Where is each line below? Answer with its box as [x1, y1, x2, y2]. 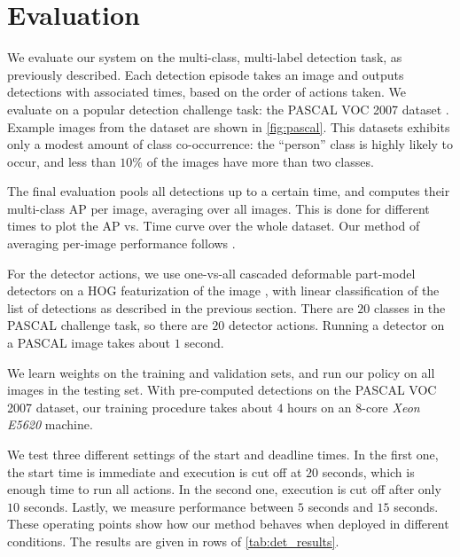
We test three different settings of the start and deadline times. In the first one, [7, 445, 439, 463]
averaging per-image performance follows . [7, 234, 236, 253]
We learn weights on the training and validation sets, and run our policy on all [7, 363, 435, 381]
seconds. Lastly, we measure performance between [23, 497, 294, 515]
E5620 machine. [7, 415, 93, 434]
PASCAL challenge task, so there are [7, 316, 208, 334]
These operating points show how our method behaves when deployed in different [7, 514, 449, 533]
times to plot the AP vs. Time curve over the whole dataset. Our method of [7, 216, 420, 235]
